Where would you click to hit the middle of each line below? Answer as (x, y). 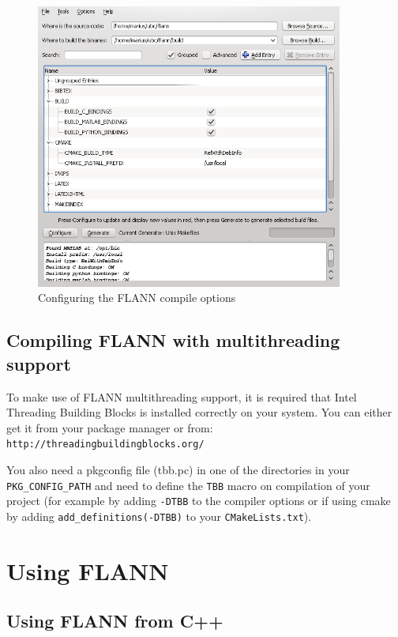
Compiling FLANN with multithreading (173, 340)
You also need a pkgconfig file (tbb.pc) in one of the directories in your (178, 470)
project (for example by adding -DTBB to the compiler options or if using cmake (199, 501)
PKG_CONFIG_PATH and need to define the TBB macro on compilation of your (188, 485)
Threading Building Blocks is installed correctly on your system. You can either (199, 412)
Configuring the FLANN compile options (137, 298)
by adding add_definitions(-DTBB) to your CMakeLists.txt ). (159, 516)
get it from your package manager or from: (110, 427)
